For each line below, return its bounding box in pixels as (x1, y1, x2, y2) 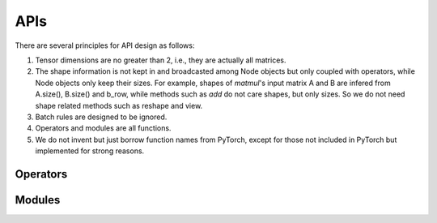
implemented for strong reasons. (35, 146, 145, 156)
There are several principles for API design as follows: (15, 41, 195, 50)
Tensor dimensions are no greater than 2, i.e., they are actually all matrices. (35, 55, 286, 65)
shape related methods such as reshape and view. (35, 101, 203, 110)
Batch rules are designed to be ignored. (35, 112, 168, 122)
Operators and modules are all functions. (35, 123, 172, 133)
